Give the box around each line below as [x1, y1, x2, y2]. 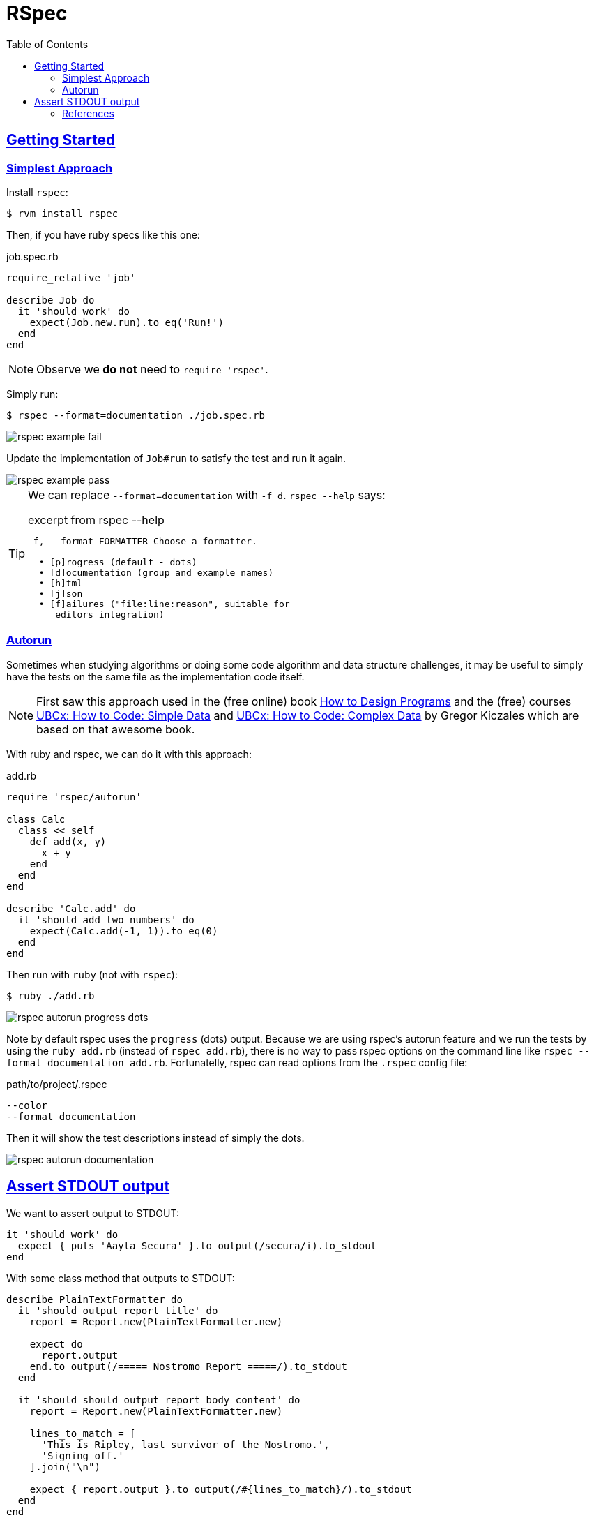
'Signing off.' [41, 1450, 124, 1461]
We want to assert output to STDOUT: [6, 1207, 179, 1219]
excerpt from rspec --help [28, 512, 165, 527]
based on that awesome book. [36, 722, 195, 736]
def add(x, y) [29, 835, 107, 847]
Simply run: [6, 387, 59, 400]
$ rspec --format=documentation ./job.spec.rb [6, 409, 265, 421]
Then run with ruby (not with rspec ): [6, 968, 178, 981]
